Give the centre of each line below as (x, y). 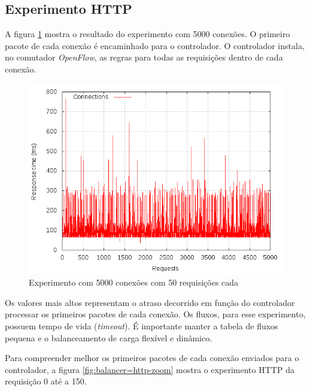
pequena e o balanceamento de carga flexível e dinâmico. (109, 337)
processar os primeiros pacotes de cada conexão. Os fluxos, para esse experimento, (155, 314)
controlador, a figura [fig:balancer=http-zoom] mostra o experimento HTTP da (150, 369)
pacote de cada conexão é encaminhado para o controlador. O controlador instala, (155, 45)
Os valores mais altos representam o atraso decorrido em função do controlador (150, 302)
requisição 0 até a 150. (46, 381)
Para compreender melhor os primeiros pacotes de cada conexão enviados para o (152, 358)
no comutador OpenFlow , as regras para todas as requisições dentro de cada (144, 57)
